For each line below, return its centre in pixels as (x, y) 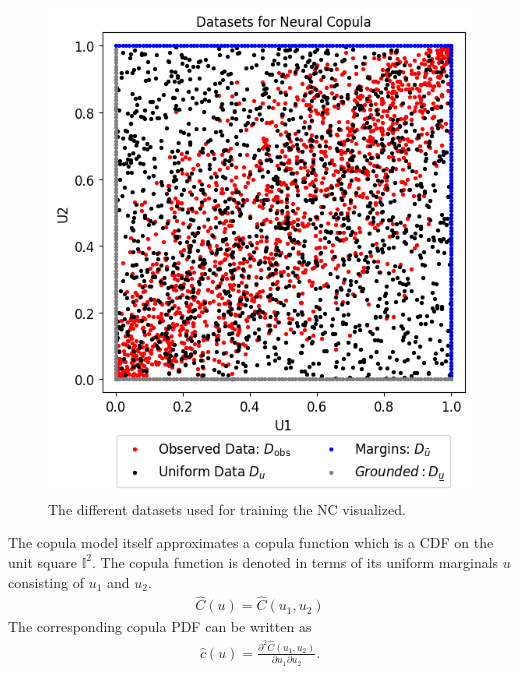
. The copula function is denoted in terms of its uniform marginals (295, 561)
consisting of (46, 581)
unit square (42, 561)
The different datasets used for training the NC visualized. (227, 508)
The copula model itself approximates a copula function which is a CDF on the (251, 542)
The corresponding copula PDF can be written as (160, 626)
